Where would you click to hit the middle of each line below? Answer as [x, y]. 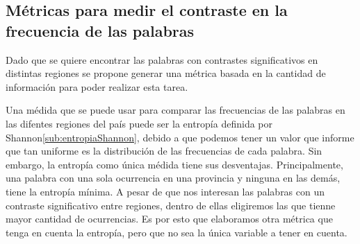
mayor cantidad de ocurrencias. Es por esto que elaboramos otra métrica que [169, 219]
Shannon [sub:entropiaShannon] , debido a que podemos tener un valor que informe [180, 137]
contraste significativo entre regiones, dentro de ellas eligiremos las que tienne [171, 205]
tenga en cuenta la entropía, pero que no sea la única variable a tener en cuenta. [177, 232]
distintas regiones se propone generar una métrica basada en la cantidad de [166, 73]
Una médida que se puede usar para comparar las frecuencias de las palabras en [175, 110]
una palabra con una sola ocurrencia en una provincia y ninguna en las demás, [173, 178]
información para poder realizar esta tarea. [97, 86]
